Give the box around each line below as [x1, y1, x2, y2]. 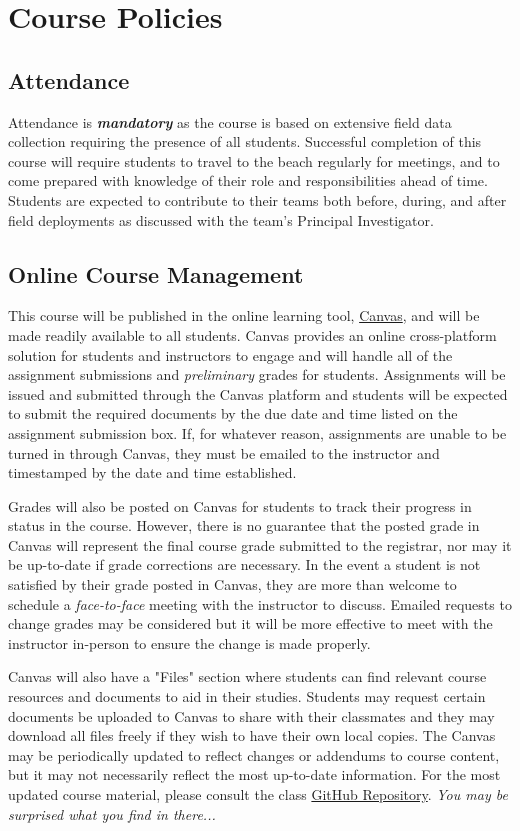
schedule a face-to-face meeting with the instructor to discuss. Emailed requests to [8, 593, 512, 614]
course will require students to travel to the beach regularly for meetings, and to [8, 150, 500, 171]
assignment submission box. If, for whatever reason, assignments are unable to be [8, 422, 507, 443]
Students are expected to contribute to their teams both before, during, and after [8, 189, 507, 210]
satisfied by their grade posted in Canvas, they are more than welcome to [8, 574, 457, 595]
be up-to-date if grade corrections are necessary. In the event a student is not [8, 554, 481, 575]
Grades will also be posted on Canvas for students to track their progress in [8, 495, 472, 516]
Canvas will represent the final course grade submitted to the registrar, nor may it [8, 534, 512, 555]
